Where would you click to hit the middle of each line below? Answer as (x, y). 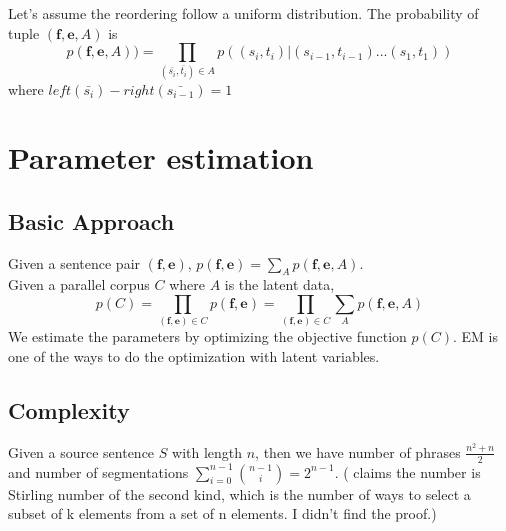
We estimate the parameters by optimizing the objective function (207, 336)
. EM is (476, 336)
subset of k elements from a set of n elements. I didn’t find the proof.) (222, 513)
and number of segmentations (98, 471)
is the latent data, (279, 284)
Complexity (69, 409)
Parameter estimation (161, 157)
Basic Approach (91, 220)
